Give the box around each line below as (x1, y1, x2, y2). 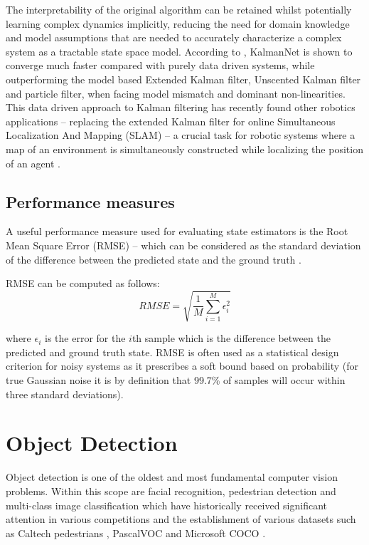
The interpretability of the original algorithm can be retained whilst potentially (6, 2, 352, 16)
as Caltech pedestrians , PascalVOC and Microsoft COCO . (6, 525, 266, 540)
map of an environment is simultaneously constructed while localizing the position (6, 141, 363, 156)
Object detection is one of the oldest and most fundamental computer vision (6, 469, 338, 484)
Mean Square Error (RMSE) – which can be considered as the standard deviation (6, 237, 361, 252)
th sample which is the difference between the (132, 331, 331, 346)
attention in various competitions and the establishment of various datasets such (6, 512, 356, 526)
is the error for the (45, 331, 126, 346)
